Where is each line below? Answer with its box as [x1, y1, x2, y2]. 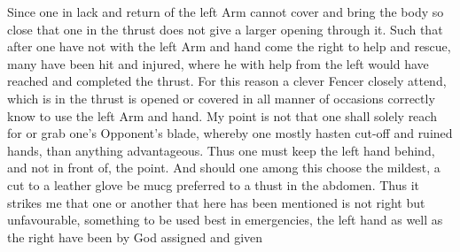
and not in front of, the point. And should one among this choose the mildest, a [7, 158, 441, 177]
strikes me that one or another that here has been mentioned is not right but [7, 193, 425, 211]
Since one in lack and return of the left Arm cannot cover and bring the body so [7, 3, 444, 20]
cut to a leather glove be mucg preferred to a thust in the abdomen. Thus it [7, 175, 420, 194]
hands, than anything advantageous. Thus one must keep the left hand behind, [7, 141, 435, 159]
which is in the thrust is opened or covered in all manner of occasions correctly [7, 88, 435, 107]
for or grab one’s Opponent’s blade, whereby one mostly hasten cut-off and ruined [7, 124, 453, 142]
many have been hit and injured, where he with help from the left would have [7, 54, 429, 73]
